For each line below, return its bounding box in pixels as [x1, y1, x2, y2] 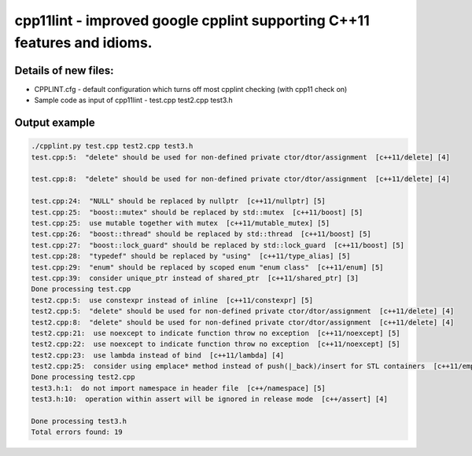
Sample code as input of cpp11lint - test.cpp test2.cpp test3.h [34, 95, 234, 105]
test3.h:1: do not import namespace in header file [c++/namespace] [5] [31, 384, 326, 392]
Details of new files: [14, 64, 114, 77]
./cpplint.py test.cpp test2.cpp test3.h [31, 142, 194, 151]
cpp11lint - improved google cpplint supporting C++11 [14, 12, 370, 29]
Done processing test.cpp [31, 285, 131, 294]
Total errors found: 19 [31, 428, 124, 436]
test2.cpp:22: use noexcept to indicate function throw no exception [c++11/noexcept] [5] [31, 340, 400, 349]
